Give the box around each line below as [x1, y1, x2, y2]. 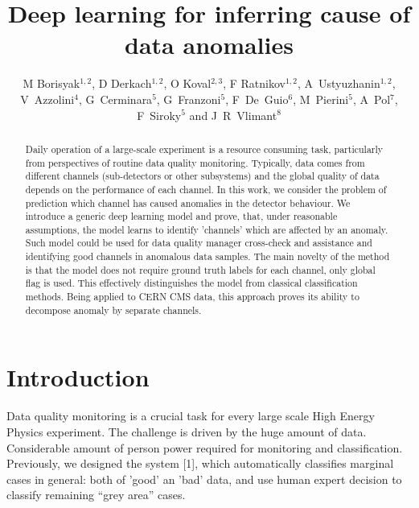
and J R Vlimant [189, 106, 277, 123]
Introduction [6, 361, 150, 394]
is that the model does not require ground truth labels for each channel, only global [25, 262, 376, 276]
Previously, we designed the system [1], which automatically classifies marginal [6, 455, 394, 472]
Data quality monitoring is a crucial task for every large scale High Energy [6, 407, 375, 424]
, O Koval [163, 75, 212, 92]
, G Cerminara [78, 90, 153, 107]
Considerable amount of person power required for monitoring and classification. [6, 439, 403, 456]
